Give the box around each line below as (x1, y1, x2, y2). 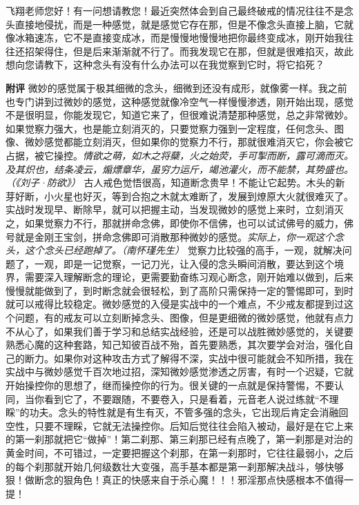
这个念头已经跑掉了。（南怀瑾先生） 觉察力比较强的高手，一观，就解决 (24, 243, 342, 257)
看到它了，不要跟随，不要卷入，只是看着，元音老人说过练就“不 (43, 391, 329, 406)
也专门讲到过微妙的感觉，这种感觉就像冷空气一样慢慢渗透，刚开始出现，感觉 (6, 94, 353, 108)
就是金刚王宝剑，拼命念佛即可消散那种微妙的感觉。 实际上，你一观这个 (14, 229, 334, 244)
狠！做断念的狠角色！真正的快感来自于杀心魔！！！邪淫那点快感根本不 (6, 473, 324, 487)
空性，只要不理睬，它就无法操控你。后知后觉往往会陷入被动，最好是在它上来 (6, 418, 353, 433)
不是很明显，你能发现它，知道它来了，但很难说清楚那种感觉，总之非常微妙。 (6, 108, 353, 122)
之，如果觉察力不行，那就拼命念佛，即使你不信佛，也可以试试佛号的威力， (6, 215, 344, 230)
